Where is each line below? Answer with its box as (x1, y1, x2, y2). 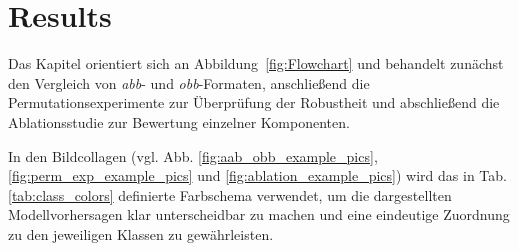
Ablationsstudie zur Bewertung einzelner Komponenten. (8, 111, 350, 132)
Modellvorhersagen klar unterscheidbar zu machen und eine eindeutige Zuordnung (8, 204, 510, 225)
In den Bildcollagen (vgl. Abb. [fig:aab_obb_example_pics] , (8, 145, 378, 166)
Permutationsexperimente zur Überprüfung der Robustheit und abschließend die (8, 92, 500, 113)
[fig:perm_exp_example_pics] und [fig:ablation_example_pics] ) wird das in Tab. (8, 165, 507, 186)
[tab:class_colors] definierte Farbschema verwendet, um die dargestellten (8, 184, 452, 205)
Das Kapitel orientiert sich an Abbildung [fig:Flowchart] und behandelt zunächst (8, 53, 504, 74)
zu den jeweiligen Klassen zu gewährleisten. (8, 223, 274, 244)
